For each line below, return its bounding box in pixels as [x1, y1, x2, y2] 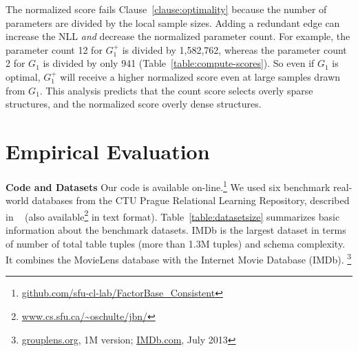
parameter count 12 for [6, 42, 103, 57]
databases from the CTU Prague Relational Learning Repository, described [32, 193, 350, 208]
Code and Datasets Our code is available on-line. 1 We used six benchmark [6, 177, 330, 194]
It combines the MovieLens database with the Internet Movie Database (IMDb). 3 [6, 250, 352, 266]
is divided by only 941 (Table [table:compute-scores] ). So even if [43, 56, 315, 70]
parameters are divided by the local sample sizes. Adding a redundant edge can [6, 15, 340, 30]
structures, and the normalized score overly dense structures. [6, 97, 262, 111]
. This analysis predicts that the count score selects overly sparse [39, 83, 313, 97]
